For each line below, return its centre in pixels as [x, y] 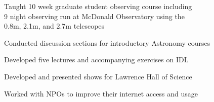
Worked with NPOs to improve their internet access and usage [101, 93]
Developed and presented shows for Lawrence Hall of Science [98, 76]
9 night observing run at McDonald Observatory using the [94, 16]
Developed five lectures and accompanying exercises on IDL [96, 60]
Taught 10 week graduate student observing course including [98, 6]
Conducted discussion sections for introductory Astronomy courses [107, 42]
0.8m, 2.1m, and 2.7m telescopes [54, 26]
